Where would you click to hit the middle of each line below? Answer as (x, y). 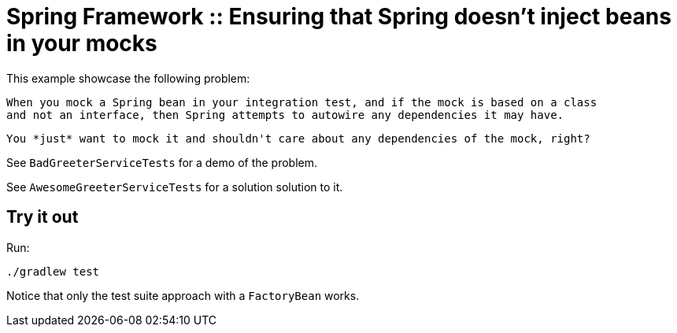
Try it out (43, 217)
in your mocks (82, 43)
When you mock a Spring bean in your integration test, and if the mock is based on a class (302, 102)
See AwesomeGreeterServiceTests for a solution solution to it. (175, 187)
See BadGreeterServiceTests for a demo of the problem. (162, 162)
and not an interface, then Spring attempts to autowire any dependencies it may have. (285, 115)
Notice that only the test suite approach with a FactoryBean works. (183, 295)
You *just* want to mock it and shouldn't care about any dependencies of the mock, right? (298, 138)
